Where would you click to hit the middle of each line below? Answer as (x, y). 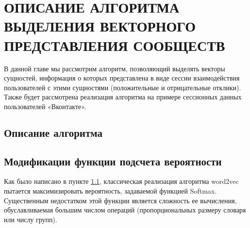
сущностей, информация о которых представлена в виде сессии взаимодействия (122, 78)
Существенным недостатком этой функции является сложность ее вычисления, (120, 200)
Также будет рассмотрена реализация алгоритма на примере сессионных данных (123, 97)
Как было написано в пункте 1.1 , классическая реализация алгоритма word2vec (121, 181)
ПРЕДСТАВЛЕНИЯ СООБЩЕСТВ (115, 45)
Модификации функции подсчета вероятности (113, 161)
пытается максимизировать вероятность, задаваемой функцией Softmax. (110, 191)
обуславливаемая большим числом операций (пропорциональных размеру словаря (125, 210)
